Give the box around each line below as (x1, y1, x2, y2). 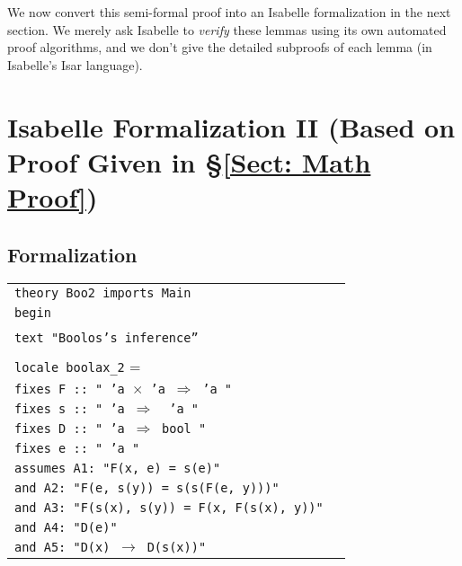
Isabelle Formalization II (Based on (7, 108, 456, 145)
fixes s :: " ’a (14, 402, 125, 417)
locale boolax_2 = (14, 356, 141, 377)
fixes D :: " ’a (14, 421, 125, 437)
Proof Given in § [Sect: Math (7, 143, 371, 180)
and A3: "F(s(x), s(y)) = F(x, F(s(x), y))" (14, 500, 324, 516)
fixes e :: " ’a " (14, 441, 140, 456)
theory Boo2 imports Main (14, 286, 191, 301)
